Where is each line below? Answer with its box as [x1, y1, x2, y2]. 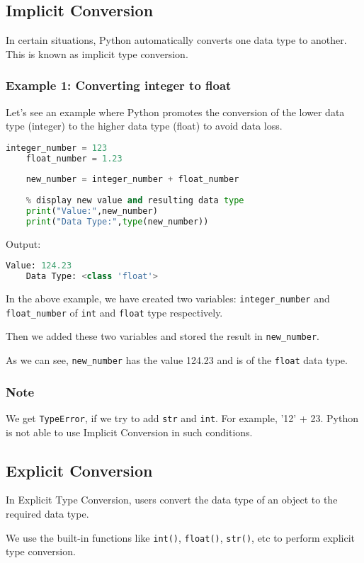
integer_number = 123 [6, 142, 108, 153]
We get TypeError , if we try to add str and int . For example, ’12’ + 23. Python [6, 410, 358, 425]
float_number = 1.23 [25, 153, 123, 164]
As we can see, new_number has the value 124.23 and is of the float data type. [6, 353, 348, 368]
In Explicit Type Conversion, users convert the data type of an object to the [6, 492, 338, 507]
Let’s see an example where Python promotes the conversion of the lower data [6, 104, 345, 119]
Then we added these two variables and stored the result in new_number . [6, 329, 319, 343]
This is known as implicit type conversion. [6, 46, 188, 61]
